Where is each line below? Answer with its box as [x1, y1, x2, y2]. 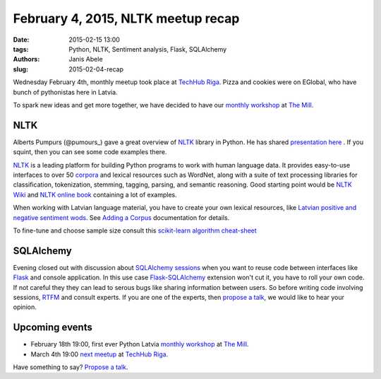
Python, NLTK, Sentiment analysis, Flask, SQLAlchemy [68, 45, 227, 53]
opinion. [13, 303, 37, 311]
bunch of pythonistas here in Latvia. [13, 88, 118, 96]
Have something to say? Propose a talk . [13, 363, 128, 371]
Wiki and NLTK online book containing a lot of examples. [13, 190, 177, 199]
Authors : [13, 55, 40, 64]
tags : [13, 45, 29, 53]
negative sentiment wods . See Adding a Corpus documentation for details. [13, 213, 230, 222]
